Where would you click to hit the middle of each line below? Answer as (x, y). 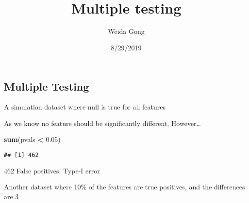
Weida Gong (126, 31)
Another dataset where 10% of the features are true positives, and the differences (124, 187)
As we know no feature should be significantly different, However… (102, 123)
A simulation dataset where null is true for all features (85, 107)
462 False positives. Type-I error (52, 170)
